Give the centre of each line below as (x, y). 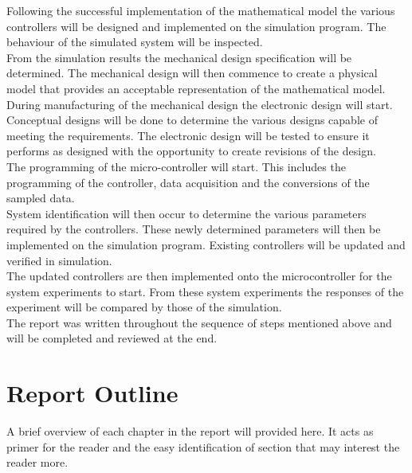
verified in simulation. (59, 260)
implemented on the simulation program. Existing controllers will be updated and (206, 244)
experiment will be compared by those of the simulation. (144, 307)
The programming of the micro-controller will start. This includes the (176, 166)
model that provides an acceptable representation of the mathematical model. (196, 88)
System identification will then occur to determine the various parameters (186, 213)
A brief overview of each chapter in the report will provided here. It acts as (190, 431)
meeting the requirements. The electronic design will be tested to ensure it (188, 135)
